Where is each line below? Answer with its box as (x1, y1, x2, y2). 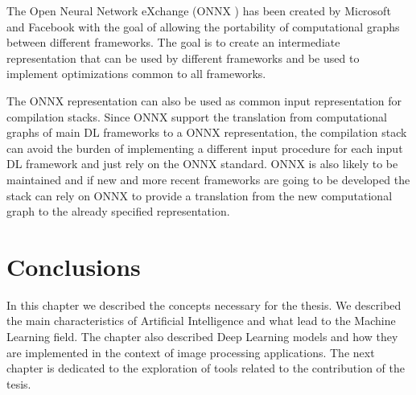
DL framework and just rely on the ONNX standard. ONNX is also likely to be (6, 155, 398, 172)
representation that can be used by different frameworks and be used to (6, 49, 360, 66)
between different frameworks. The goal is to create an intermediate (6, 34, 340, 51)
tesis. (6, 375, 31, 392)
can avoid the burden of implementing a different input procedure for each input (6, 139, 403, 156)
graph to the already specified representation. (6, 203, 230, 220)
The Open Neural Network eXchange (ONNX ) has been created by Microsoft (6, 2, 391, 19)
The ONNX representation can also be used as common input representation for (6, 92, 402, 109)
